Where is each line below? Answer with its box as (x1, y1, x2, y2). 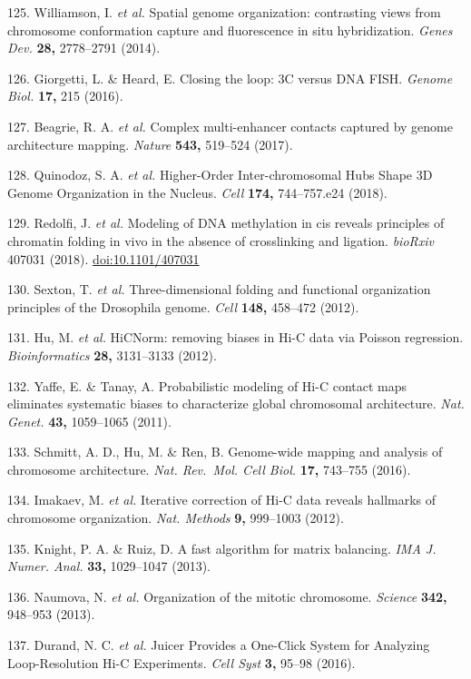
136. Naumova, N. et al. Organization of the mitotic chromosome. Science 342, (7, 586, 447, 605)
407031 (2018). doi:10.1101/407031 (7, 249, 200, 268)
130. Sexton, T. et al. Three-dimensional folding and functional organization (7, 280, 431, 299)
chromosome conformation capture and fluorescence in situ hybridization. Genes (7, 20, 453, 39)
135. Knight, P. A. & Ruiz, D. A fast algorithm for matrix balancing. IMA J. (7, 538, 437, 557)
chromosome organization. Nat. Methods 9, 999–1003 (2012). (7, 508, 344, 527)
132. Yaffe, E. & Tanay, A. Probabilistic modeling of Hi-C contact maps (7, 376, 407, 395)
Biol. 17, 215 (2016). (7, 86, 123, 105)
